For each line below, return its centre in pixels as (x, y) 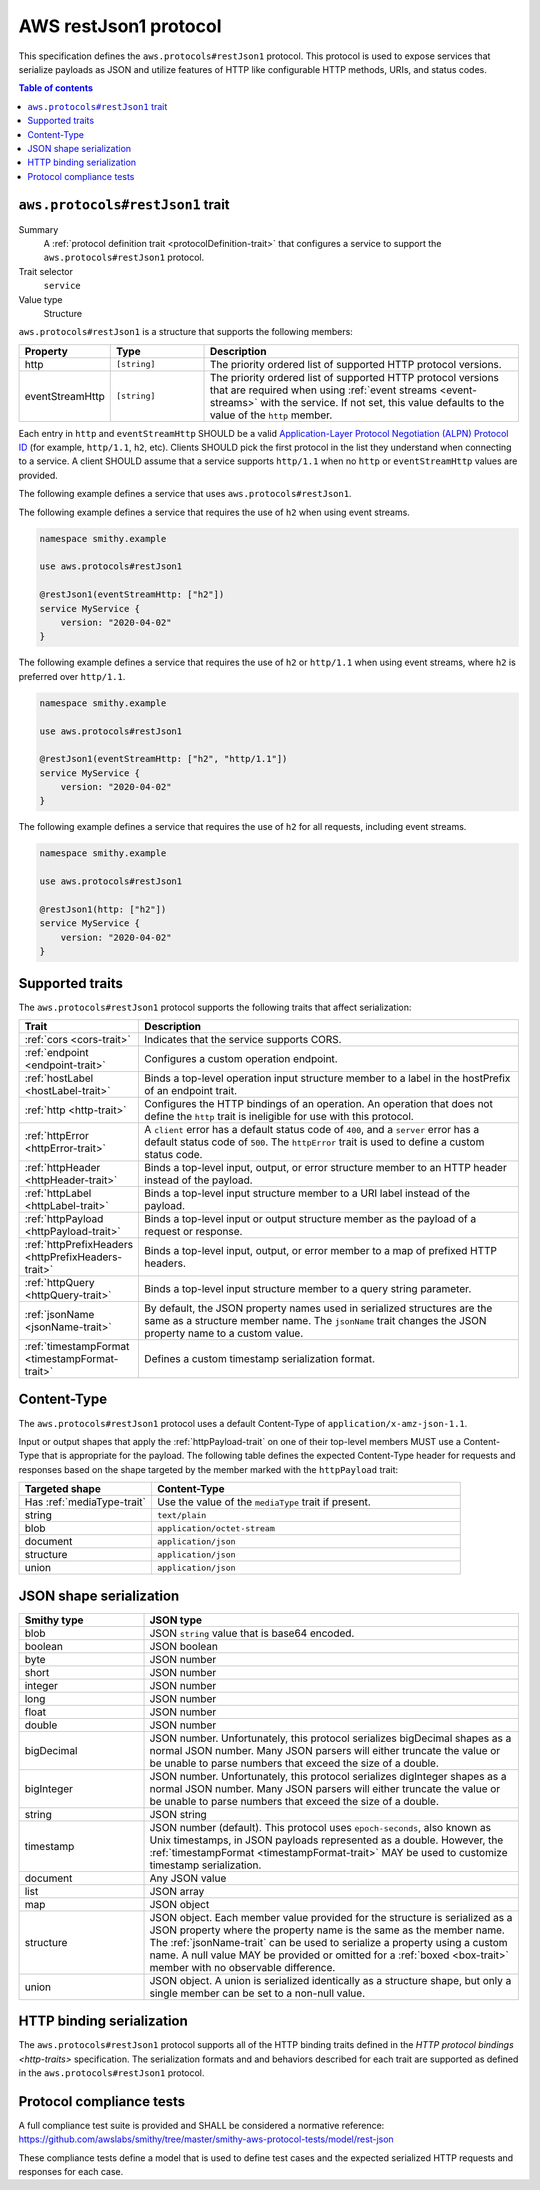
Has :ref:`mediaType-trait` (85, 1502)
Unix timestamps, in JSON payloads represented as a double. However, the (326, 1840)
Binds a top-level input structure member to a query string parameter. (308, 1289)
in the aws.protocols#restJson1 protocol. (111, 2072)
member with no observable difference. (242, 1967)
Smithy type (54, 1620)
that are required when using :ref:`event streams (323, 390)
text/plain (181, 1515)
